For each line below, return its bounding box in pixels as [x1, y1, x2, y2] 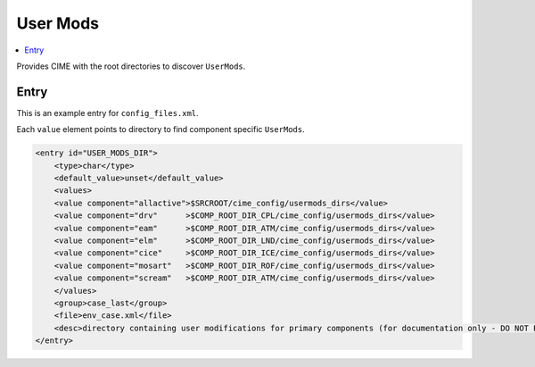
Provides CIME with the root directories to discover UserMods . [16, 61, 246, 71]
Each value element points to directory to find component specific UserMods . [16, 124, 305, 135]
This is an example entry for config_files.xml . [16, 107, 200, 118]
